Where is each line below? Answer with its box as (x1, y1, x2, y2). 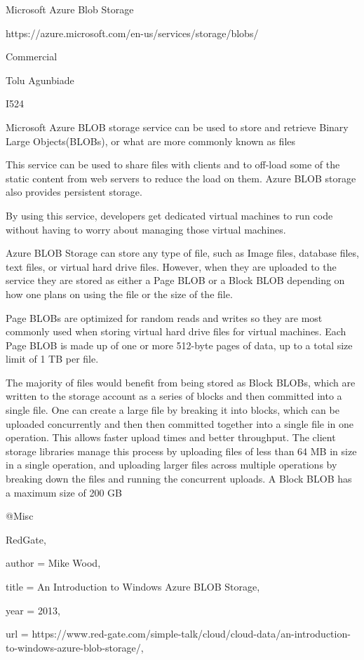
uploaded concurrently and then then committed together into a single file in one (6, 416, 354, 431)
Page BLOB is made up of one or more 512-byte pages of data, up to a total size (6, 337, 353, 352)
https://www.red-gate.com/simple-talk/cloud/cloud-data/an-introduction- (32, 626, 351, 641)
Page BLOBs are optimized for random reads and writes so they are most (6, 310, 323, 325)
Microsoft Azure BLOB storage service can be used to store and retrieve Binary (6, 119, 349, 134)
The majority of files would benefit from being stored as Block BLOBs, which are (6, 375, 356, 389)
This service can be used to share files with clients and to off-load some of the (6, 157, 340, 172)
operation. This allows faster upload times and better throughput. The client (6, 430, 336, 445)
